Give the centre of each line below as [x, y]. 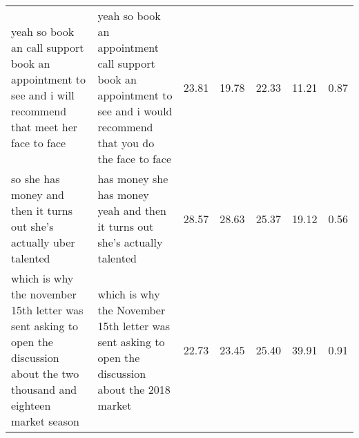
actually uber [43, 242]
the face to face [135, 159]
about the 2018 [134, 389]
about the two [45, 373]
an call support [48, 47]
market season [45, 421]
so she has [36, 179]
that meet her [45, 127]
